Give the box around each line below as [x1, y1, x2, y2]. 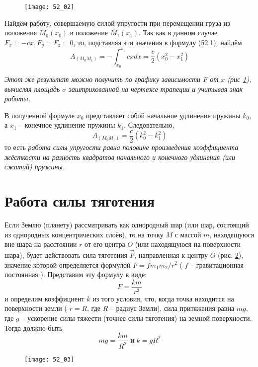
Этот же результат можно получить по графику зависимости [4, 74, 201, 84]
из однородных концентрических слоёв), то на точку [4, 229, 164, 239]
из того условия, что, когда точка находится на [92, 293, 234, 303]
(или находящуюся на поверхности [135, 239, 241, 249]
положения [4, 27, 37, 38]
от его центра [85, 239, 125, 249]
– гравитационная [190, 259, 244, 270]
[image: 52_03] [24, 356, 75, 363]
